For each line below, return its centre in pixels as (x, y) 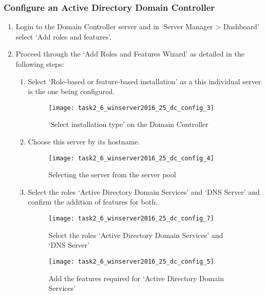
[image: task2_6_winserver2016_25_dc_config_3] (131, 108)
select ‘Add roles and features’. (63, 36)
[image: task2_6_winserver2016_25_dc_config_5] (131, 261)
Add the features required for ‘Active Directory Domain (136, 278)
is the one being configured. (71, 91)
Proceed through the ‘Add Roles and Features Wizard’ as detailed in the (130, 54)
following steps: (40, 64)
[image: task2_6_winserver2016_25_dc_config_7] (131, 219)
